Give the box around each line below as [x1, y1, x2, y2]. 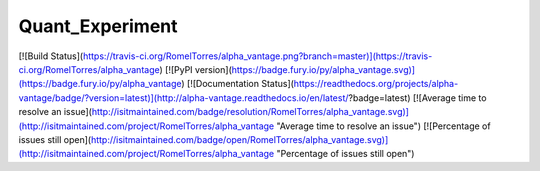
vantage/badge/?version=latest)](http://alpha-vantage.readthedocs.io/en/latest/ [18, 91, 349, 104]
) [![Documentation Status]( [181, 78, 295, 90]
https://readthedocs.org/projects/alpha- [293, 78, 459, 90]
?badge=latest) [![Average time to [348, 91, 487, 104]
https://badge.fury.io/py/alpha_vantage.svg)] [231, 63, 415, 75]
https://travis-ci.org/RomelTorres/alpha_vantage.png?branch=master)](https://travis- [82, 50, 433, 62]
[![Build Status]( [18, 50, 84, 62]
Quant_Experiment [18, 15, 179, 37]
